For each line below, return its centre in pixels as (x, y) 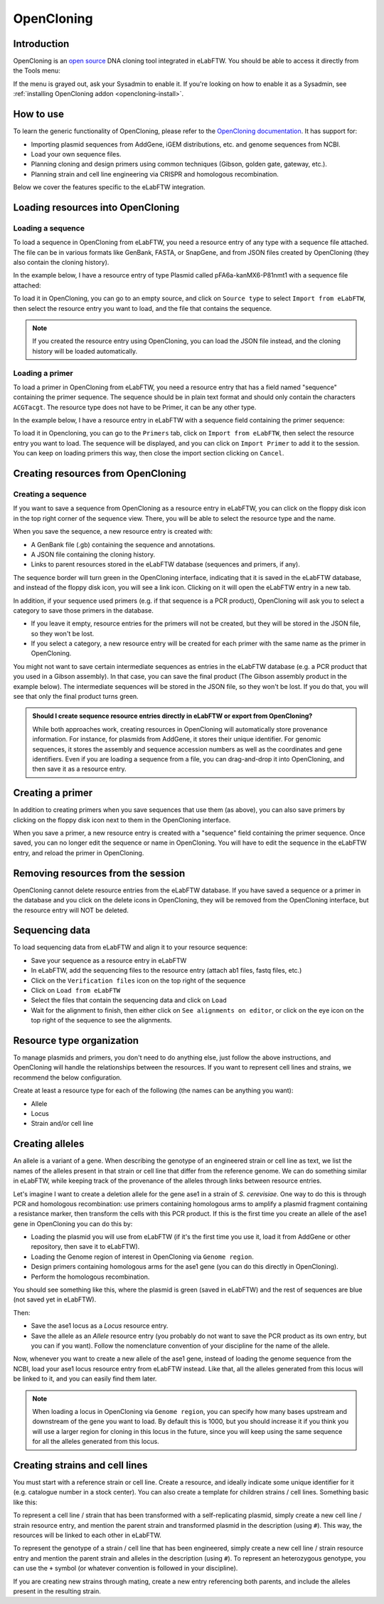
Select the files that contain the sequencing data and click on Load (129, 1001)
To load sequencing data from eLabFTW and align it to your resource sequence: (130, 947)
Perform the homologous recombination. (90, 1277)
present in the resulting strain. (57, 1591)
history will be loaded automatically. (85, 351)
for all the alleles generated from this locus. (96, 1442)
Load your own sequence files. (76, 154)
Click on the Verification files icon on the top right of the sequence (138, 980)
